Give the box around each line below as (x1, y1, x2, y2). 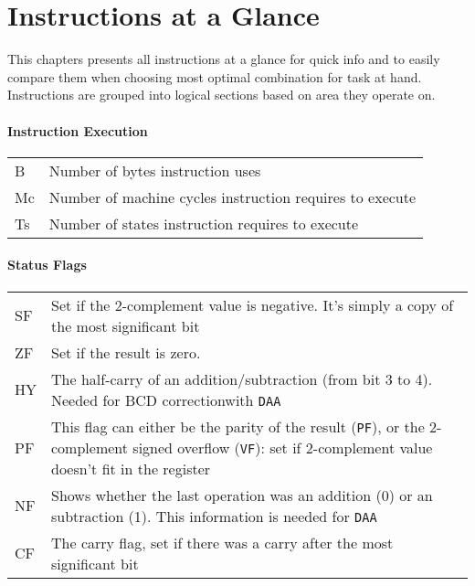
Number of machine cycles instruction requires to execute (48, 186, 417, 208)
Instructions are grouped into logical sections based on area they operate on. (7, 85, 436, 104)
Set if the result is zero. (51, 341, 201, 363)
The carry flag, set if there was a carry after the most (51, 531, 394, 553)
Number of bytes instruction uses (48, 159, 261, 181)
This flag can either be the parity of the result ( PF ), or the (51, 415, 425, 437)
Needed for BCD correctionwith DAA (51, 389, 281, 410)
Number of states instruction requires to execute (48, 212, 359, 234)
